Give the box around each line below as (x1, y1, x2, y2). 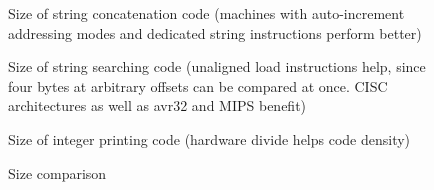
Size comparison (8, 162, 107, 183)
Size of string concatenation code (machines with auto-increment (8, 3, 405, 23)
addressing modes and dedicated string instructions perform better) (8, 22, 422, 43)
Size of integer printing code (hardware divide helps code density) (8, 128, 411, 149)
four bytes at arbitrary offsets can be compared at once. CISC (8, 75, 388, 96)
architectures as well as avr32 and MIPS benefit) (8, 95, 307, 116)
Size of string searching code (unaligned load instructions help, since (8, 56, 426, 77)
